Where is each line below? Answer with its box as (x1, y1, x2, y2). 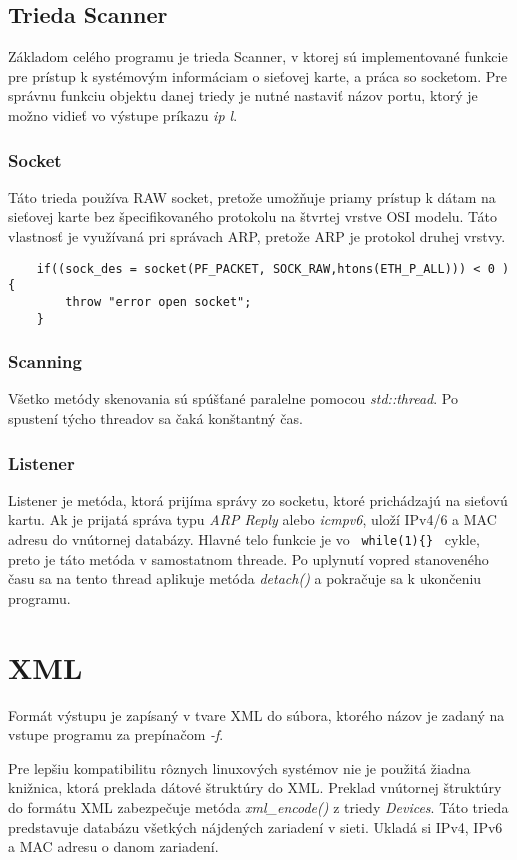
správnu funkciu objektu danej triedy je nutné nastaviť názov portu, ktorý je (8, 85, 478, 106)
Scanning (8, 349, 82, 374)
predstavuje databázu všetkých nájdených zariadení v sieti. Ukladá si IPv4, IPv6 (8, 816, 503, 837)
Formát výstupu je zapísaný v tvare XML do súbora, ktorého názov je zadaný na (8, 704, 505, 725)
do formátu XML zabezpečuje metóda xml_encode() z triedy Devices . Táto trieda (8, 796, 509, 817)
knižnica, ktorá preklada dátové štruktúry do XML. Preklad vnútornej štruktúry (8, 777, 502, 798)
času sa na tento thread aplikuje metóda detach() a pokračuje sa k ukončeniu (8, 568, 482, 589)
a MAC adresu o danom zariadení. (8, 836, 219, 857)
